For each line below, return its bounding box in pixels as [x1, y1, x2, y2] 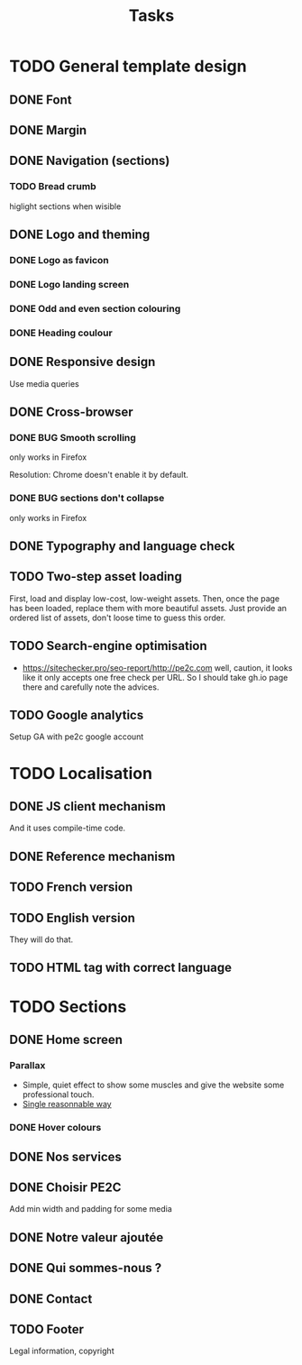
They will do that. [9, 934, 74, 945]
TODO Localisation [9, 763, 153, 783]
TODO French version [9, 880, 133, 895]
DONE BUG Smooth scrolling [9, 431, 137, 444]
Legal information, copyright [9, 1345, 114, 1357]
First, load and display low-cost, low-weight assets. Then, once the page [9, 592, 280, 604]
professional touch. [22, 1089, 95, 1100]
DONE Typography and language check [9, 538, 236, 554]
